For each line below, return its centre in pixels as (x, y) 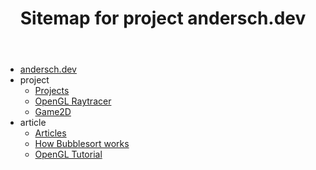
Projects (52, 91)
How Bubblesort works (82, 144)
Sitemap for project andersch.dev (163, 18)
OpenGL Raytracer (73, 101)
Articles (50, 133)
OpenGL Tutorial (68, 154)
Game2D (53, 112)
